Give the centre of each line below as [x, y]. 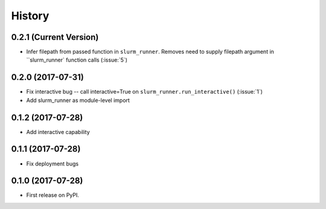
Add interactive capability [58, 132]
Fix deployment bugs [52, 164]
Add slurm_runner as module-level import [78, 100]
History [30, 16]
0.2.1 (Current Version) [55, 37]
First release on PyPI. [53, 195]
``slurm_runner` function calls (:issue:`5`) [77, 60]
